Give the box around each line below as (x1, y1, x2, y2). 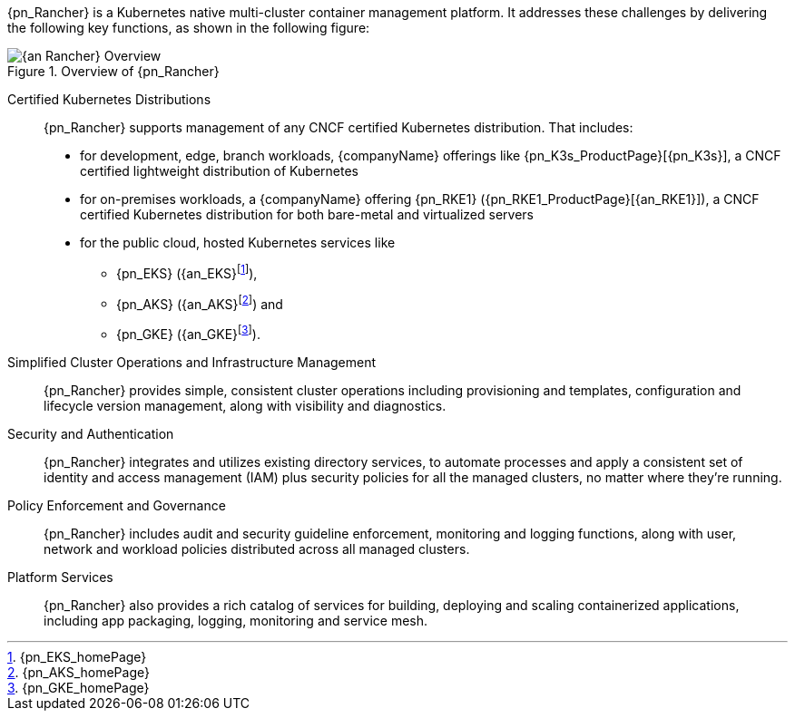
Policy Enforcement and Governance (7, 497, 226, 513)
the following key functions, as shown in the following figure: (7, 20, 370, 35)
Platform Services (7, 568, 113, 585)
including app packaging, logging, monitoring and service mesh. (44, 612, 428, 628)
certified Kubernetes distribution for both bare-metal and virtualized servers (80, 207, 534, 222)
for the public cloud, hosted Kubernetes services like (80, 235, 396, 250)
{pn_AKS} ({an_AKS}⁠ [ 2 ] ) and (116, 293, 283, 312)
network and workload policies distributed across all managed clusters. (44, 540, 470, 557)
